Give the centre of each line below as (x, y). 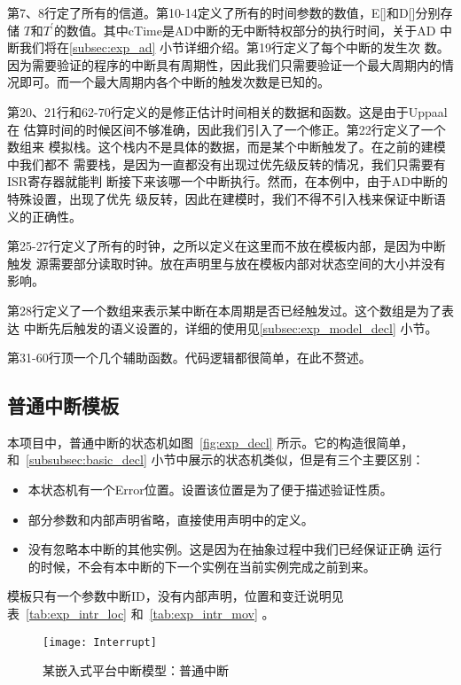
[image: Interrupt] (100, 642)
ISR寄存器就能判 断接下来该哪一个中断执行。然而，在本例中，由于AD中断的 (227, 181)
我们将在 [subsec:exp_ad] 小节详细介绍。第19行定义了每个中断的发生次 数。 (234, 47)
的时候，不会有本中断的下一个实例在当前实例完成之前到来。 (202, 566)
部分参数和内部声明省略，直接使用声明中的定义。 (171, 519)
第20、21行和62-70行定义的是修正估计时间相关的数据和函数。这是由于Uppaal (227, 111)
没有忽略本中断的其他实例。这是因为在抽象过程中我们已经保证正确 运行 (235, 549)
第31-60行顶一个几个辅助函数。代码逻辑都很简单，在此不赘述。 (189, 358)
